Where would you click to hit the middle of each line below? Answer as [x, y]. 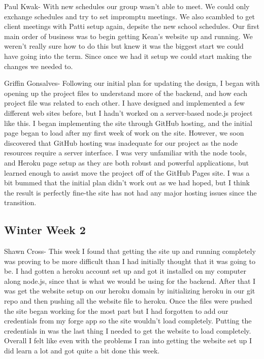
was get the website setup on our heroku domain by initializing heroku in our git [130, 291]
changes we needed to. [39, 66]
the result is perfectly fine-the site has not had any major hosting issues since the [130, 192]
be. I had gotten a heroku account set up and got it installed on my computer [125, 271]
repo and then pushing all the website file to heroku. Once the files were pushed [128, 301]
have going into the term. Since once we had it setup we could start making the [128, 56]
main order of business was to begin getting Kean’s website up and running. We [128, 36]
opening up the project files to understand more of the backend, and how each [126, 93]
